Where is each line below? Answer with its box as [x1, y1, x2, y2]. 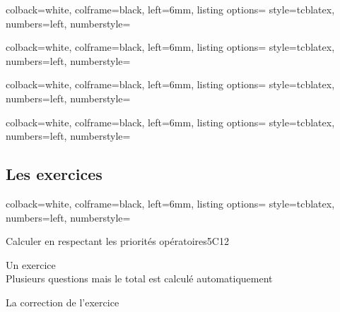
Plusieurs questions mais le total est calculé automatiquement [6, 271, 273, 286]
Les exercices [6, 163, 102, 185]
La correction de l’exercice [6, 294, 119, 309]
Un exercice [6, 257, 56, 272]
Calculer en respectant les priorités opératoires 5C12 [6, 234, 229, 248]
